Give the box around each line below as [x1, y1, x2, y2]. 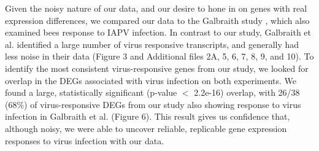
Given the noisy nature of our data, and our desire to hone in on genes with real [5, 2, 307, 14]
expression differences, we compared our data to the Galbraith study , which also [5, 14, 310, 26]
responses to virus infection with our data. [5, 134, 164, 147]
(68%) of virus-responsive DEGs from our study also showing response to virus [5, 98, 301, 110]
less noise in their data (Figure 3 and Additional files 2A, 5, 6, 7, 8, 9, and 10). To [5, 50, 314, 63]
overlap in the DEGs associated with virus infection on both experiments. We [5, 74, 297, 87]
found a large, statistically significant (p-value [5, 86, 177, 99]
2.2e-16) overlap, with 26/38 [194, 86, 300, 99]
